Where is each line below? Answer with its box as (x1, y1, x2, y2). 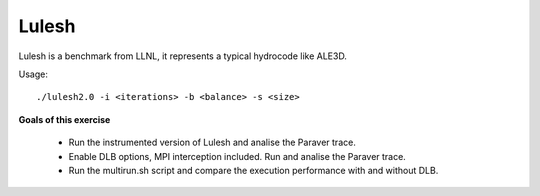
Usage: (18, 68, 49, 80)
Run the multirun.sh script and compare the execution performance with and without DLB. (68, 164, 439, 176)
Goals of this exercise (18, 113, 111, 125)
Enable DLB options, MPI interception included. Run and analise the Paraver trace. (68, 150, 407, 162)
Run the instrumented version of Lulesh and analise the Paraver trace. (68, 136, 357, 149)
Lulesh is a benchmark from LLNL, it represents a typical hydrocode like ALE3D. (18, 50, 347, 62)
